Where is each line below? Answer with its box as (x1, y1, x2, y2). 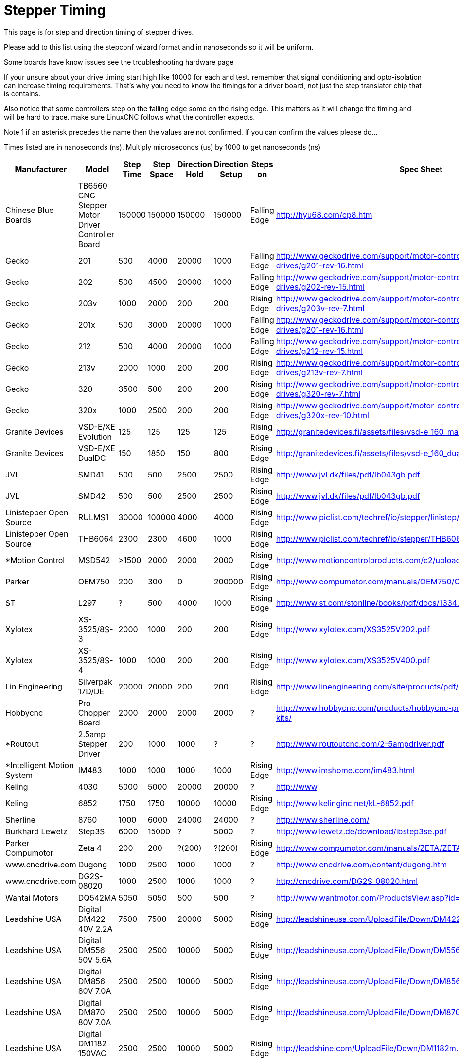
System (5, 770, 33, 780)
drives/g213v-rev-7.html (276, 367, 363, 377)
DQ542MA (78, 892, 117, 902)
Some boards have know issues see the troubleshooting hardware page (4, 57, 234, 66)
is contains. (4, 89, 40, 98)
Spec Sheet (399, 164, 443, 174)
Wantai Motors (5, 892, 59, 902)
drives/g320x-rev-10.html (276, 410, 369, 420)
